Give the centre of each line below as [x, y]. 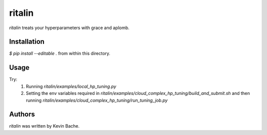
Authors [22, 114]
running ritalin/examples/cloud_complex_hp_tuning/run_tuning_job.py [97, 100]
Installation [27, 42]
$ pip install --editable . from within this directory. [60, 53]
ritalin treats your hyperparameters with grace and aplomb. [69, 28]
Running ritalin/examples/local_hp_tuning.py [71, 86]
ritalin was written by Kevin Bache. [44, 126]
